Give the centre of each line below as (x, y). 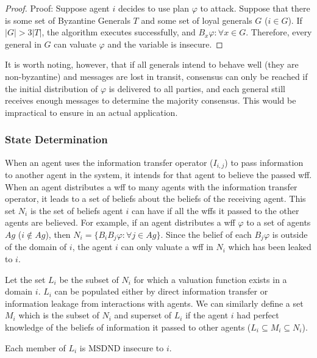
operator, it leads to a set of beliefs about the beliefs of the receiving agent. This (155, 199)
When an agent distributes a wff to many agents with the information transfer (151, 186)
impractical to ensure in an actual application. (91, 112)
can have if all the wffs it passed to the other (215, 210)
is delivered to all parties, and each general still (197, 88)
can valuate (75, 44)
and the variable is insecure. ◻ (165, 44)
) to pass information (264, 162)
